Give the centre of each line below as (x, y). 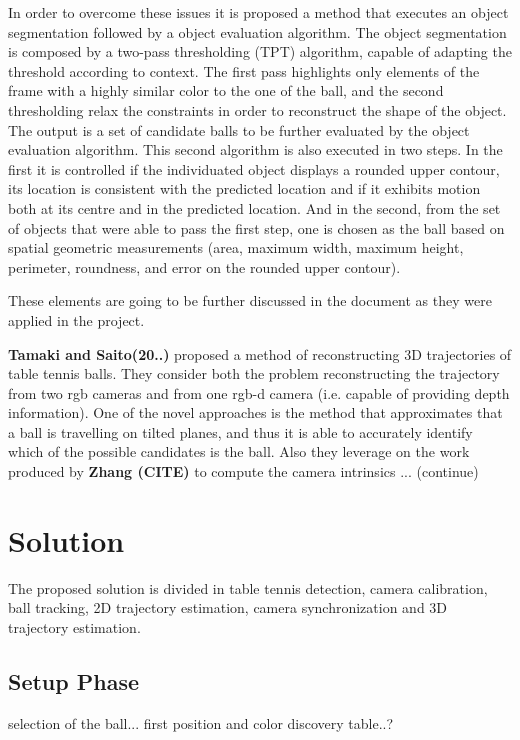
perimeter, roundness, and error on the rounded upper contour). (204, 266)
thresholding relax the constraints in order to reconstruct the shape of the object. (257, 109)
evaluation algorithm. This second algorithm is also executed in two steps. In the (255, 149)
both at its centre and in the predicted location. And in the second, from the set (254, 207)
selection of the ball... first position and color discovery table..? (201, 722)
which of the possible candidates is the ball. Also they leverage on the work (239, 451)
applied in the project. (76, 319)
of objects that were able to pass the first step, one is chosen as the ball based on (256, 227)
